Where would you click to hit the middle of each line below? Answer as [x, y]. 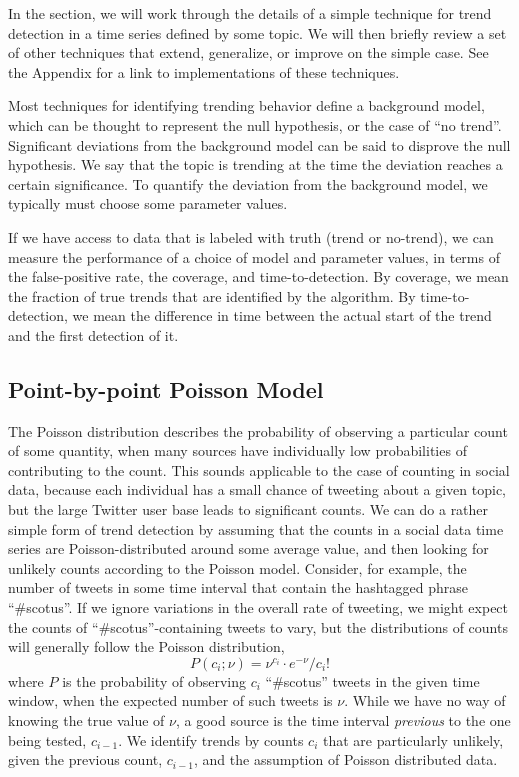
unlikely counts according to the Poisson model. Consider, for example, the [237, 567]
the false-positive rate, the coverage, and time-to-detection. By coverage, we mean [258, 276]
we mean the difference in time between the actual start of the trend [282, 315]
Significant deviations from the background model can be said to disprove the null [259, 144]
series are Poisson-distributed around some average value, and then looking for [248, 548]
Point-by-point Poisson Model [166, 388]
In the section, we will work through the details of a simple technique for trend [250, 13]
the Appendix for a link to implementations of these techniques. [204, 71]
